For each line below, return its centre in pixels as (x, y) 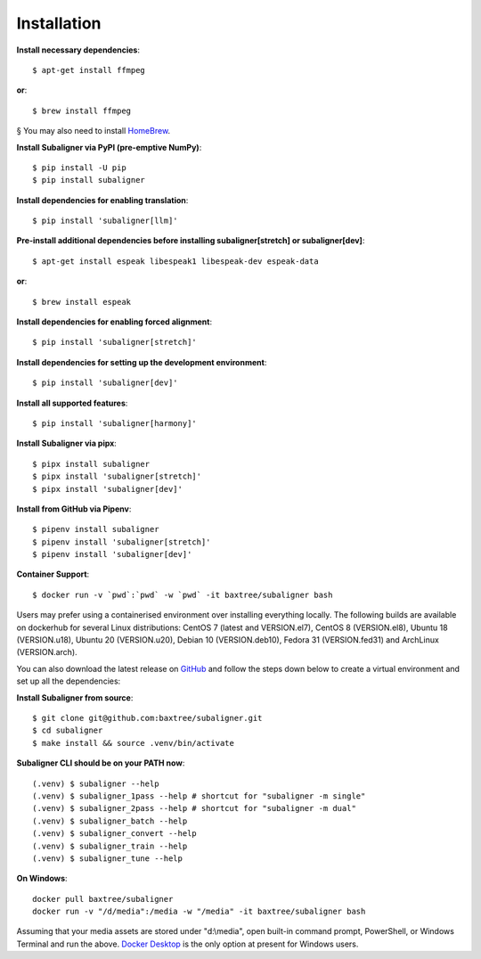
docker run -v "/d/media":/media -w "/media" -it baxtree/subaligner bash (199, 912)
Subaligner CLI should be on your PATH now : (101, 763)
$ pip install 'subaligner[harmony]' (115, 423)
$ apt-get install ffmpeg (89, 70)
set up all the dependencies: (69, 681)
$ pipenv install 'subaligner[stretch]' (122, 542)
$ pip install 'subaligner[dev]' (105, 383)
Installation (59, 23)
